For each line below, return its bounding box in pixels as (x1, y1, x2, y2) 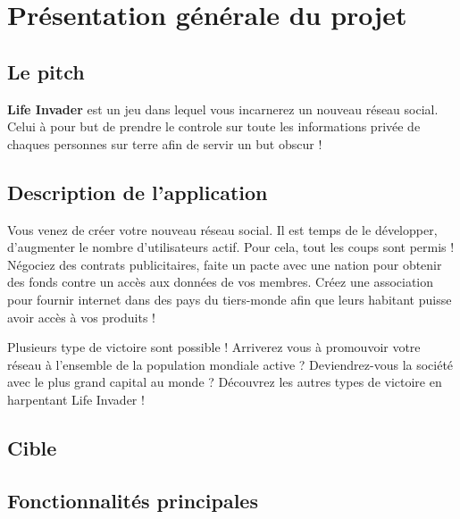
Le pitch (7, 57, 85, 85)
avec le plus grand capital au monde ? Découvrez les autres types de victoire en (7, 373, 442, 391)
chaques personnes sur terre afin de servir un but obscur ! (7, 134, 322, 153)
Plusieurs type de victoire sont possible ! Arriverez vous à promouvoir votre (7, 338, 421, 356)
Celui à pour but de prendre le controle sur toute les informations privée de (7, 117, 421, 136)
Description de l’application (7, 178, 268, 205)
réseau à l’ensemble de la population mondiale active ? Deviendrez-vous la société (7, 355, 454, 373)
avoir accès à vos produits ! (7, 307, 155, 326)
